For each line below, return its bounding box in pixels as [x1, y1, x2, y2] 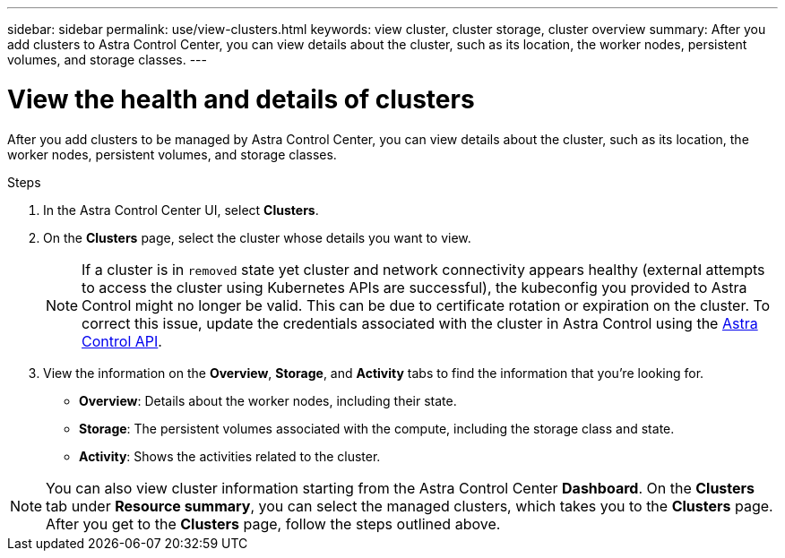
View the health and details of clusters [7, 83, 475, 115]
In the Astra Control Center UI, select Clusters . [43, 202, 319, 218]
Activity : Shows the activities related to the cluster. [79, 448, 381, 464]
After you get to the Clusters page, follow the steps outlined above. [46, 514, 501, 533]
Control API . [82, 331, 162, 350]
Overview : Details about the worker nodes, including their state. [79, 392, 457, 408]
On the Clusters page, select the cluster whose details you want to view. [43, 229, 471, 245]
